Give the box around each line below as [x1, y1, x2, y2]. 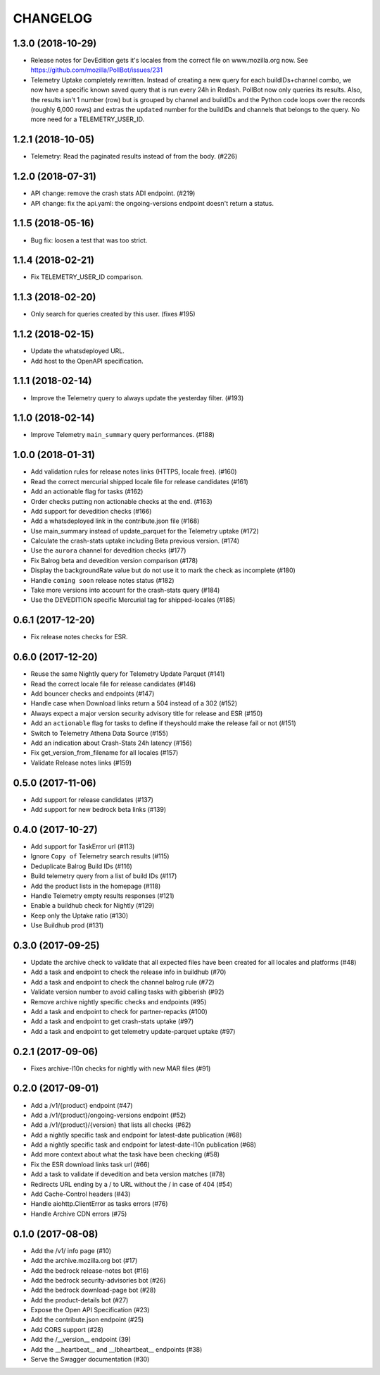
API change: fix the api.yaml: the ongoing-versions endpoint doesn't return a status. [30, 199, 274, 207]
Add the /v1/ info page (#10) [30, 1246, 112, 1254]
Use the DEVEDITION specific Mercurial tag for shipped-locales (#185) [30, 596, 236, 604]
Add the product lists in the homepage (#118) [30, 882, 161, 890]
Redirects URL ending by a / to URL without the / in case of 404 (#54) [30, 1180, 233, 1188]
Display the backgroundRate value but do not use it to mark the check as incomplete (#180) [30, 566, 296, 574]
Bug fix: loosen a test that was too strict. [30, 236, 148, 245]
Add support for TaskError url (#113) [30, 842, 135, 851]
